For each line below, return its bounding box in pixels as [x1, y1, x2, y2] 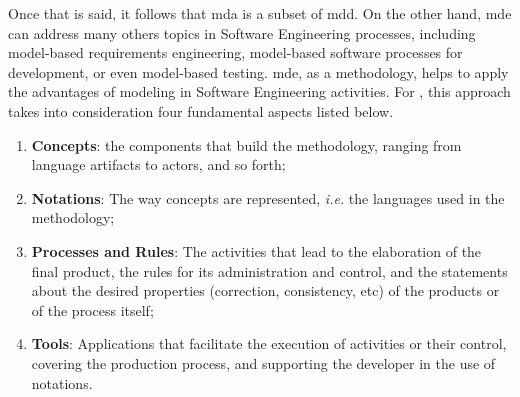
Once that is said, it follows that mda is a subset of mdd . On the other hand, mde [8, 3, 512, 23]
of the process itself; [31, 299, 154, 320]
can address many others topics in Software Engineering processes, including [8, 22, 476, 43]
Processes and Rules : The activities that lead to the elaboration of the [31, 240, 482, 261]
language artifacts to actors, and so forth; [31, 154, 286, 175]
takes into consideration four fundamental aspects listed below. [8, 100, 394, 121]
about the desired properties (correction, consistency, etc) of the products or [31, 280, 500, 301]
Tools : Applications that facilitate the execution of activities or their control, [31, 333, 507, 354]
